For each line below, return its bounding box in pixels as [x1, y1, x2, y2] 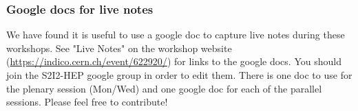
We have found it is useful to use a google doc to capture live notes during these [6, 27, 345, 42]
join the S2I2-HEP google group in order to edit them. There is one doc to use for [6, 68, 352, 82]
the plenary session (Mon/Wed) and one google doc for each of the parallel [6, 81, 322, 95]
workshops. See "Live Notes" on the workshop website [6, 40, 232, 55]
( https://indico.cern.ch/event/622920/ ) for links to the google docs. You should [6, 54, 341, 69]
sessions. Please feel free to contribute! [6, 95, 168, 109]
